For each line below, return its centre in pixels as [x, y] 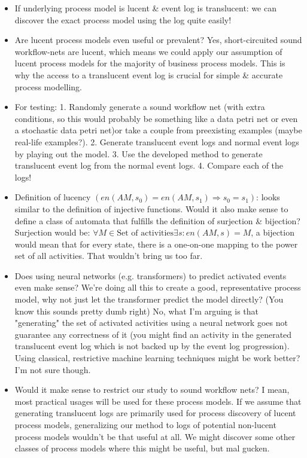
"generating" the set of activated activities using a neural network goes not [151, 323]
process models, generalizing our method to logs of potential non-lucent [145, 425]
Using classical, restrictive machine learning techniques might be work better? [157, 358]
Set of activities [145, 233]
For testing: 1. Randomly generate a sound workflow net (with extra [140, 107]
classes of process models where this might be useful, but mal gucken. [142, 448]
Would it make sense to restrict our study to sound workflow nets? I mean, [152, 390]
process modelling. [48, 86]
